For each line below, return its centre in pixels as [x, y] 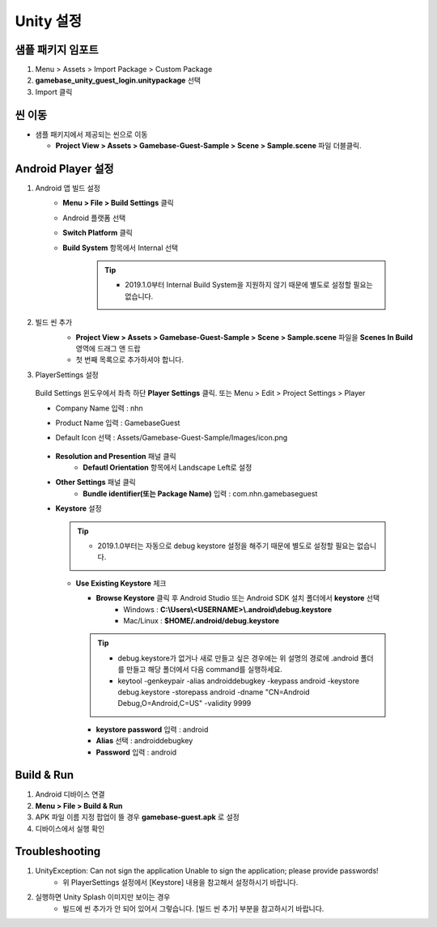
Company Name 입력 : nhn [99, 408]
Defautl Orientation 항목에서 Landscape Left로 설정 [168, 468]
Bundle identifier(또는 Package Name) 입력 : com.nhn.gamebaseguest [200, 493]
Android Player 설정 [64, 169]
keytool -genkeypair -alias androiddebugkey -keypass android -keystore [239, 681]
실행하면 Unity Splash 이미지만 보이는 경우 [103, 897]
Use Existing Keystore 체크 [121, 583]
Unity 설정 [49, 21]
